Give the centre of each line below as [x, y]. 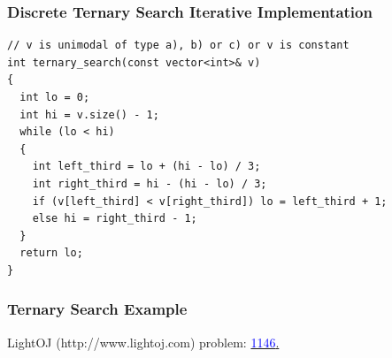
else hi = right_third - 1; [115, 219]
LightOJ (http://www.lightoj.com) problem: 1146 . [143, 342]
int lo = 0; [55, 97]
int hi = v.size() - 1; [89, 114]
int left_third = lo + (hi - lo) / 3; [146, 167]
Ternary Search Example [97, 309]
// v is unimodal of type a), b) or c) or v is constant [178, 46]
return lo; [51, 253]
